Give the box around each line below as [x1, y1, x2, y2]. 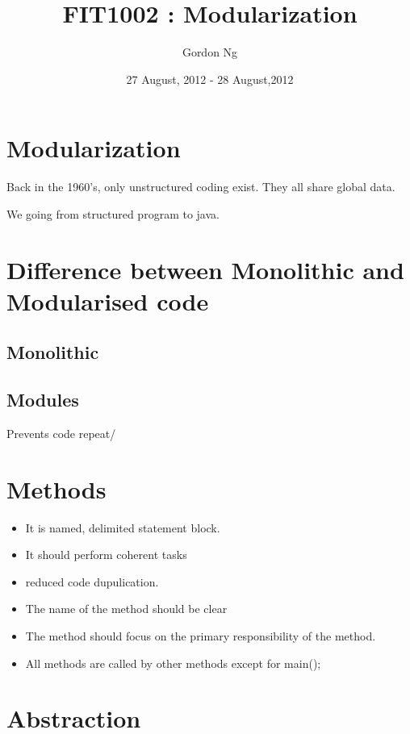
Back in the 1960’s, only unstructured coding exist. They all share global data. [6, 178, 395, 195]
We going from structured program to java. [6, 205, 220, 222]
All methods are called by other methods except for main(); [25, 654, 321, 671]
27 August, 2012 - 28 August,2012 [126, 70, 294, 87]
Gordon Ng [182, 44, 238, 60]
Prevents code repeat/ [6, 424, 116, 441]
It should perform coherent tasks [25, 546, 187, 563]
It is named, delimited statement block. [25, 519, 220, 536]
